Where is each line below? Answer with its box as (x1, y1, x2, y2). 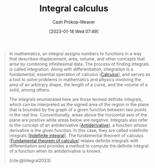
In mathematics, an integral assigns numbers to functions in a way (9, 51, 142, 56)
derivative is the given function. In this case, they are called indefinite (9, 127, 148, 133)
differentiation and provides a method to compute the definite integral (9, 143, 149, 149)
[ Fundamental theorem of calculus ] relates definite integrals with (9, 137, 139, 144)
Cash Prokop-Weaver (52, 19, 96, 25)
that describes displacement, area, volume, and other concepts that (9, 56, 145, 61)
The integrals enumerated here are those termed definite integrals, (9, 96, 143, 102)
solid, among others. (9, 87, 51, 93)
